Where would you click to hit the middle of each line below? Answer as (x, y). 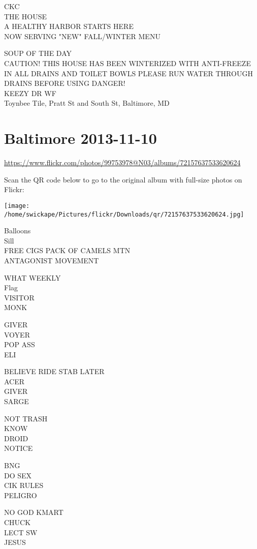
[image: (17, 206)
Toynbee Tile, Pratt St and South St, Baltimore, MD (87, 103)
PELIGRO (21, 495)
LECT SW (21, 532)
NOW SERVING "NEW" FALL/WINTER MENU (82, 36)
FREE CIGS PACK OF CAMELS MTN (67, 250)
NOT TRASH (26, 418)
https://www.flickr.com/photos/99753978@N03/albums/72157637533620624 (122, 162)
